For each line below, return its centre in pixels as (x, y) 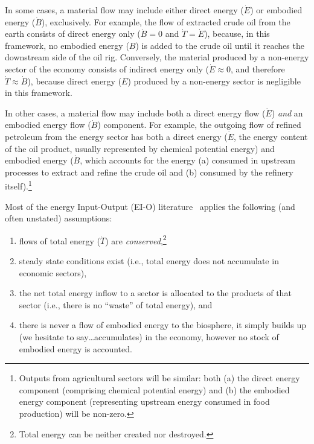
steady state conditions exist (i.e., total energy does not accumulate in (149, 261)
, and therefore (258, 68)
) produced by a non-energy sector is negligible (214, 81)
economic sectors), (53, 272)
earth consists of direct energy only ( (73, 33)
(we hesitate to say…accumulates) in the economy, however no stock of (149, 336)
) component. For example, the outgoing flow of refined (199, 125)
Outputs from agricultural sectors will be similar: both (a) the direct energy (159, 378)
